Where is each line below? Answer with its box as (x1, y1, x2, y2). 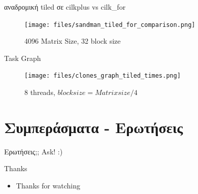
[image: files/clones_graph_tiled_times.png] (24, 72, 181, 80)
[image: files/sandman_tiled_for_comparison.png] (24, 21, 195, 28)
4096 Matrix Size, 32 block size (24, 36, 121, 46)
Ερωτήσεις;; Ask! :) (4, 146, 63, 156)
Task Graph (4, 52, 41, 63)
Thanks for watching (16, 180, 80, 190)
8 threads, (24, 87, 55, 98)
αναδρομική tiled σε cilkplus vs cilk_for (4, 2, 126, 12)
